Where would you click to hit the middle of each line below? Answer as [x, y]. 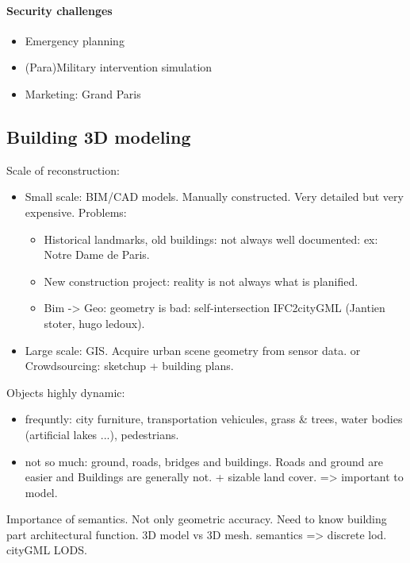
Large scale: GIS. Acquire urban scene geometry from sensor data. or [193, 350]
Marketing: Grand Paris [83, 93]
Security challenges [59, 10]
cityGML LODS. [47, 550]
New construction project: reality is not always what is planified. [201, 281]
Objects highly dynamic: [66, 392]
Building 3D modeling [99, 136]
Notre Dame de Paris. [97, 255]
